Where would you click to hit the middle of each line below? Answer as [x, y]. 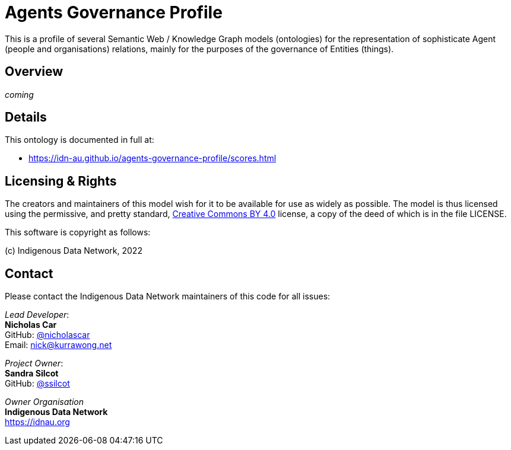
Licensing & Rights [61, 181]
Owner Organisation [44, 402]
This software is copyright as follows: [78, 232]
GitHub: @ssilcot [37, 384]
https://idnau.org [37, 422]
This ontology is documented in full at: [80, 140]
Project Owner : [34, 363]
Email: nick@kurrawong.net [58, 345]
